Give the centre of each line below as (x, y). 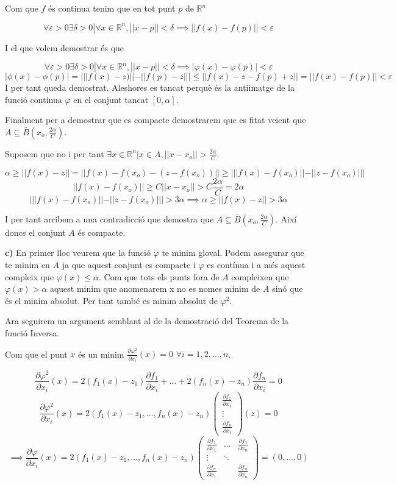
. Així (286, 218)
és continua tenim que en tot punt (112, 8)
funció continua (34, 99)
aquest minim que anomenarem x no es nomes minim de (155, 289)
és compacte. (102, 232)
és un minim (101, 354)
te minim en (27, 265)
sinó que (288, 289)
